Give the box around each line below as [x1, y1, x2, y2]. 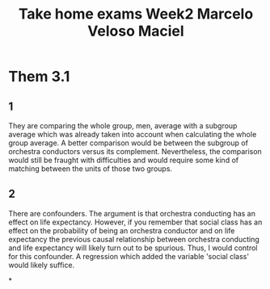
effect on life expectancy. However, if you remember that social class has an [8, 217, 263, 227]
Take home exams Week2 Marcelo [18, 5, 254, 23]
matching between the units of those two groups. [8, 164, 172, 174]
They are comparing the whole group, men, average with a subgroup [8, 121, 238, 130]
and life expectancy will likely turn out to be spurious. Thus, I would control [8, 243, 258, 253]
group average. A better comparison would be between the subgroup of [8, 138, 249, 148]
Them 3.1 [8, 68, 70, 86]
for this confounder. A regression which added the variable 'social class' [8, 251, 249, 261]
